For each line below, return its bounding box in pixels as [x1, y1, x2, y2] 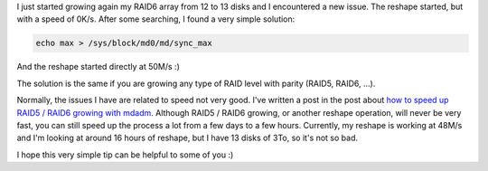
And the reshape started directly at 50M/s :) [16, 62, 180, 72]
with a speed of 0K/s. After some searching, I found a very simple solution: [16, 14, 296, 24]
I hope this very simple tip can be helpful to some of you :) [16, 149, 234, 160]
